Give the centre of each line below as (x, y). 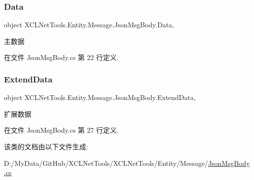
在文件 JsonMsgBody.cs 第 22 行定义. (61, 57)
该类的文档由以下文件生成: (46, 146)
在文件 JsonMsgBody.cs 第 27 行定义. (61, 130)
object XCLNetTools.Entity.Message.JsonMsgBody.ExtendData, (100, 97)
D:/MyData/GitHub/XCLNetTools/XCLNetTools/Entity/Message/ (106, 163)
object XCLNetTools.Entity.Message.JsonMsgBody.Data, (89, 25)
